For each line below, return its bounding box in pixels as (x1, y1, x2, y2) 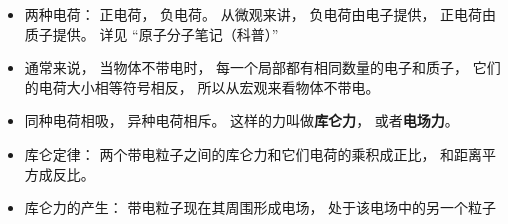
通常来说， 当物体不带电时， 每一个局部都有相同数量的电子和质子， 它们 (24, 57, 501, 78)
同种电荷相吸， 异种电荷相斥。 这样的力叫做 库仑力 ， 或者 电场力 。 (24, 110, 459, 131)
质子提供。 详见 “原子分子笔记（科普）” (24, 23, 279, 44)
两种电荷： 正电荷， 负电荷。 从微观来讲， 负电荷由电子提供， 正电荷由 (24, 4, 497, 24)
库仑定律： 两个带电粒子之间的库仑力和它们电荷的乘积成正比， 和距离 (24, 143, 483, 164)
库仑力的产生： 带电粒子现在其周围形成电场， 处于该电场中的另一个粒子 (24, 197, 497, 218)
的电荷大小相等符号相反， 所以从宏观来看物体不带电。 (24, 76, 380, 97)
